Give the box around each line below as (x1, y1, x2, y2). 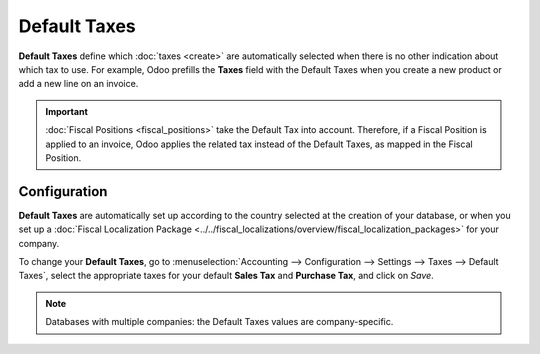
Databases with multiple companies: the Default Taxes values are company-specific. (45, 316, 394, 328)
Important (45, 105, 89, 117)
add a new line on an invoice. (18, 78, 139, 90)
